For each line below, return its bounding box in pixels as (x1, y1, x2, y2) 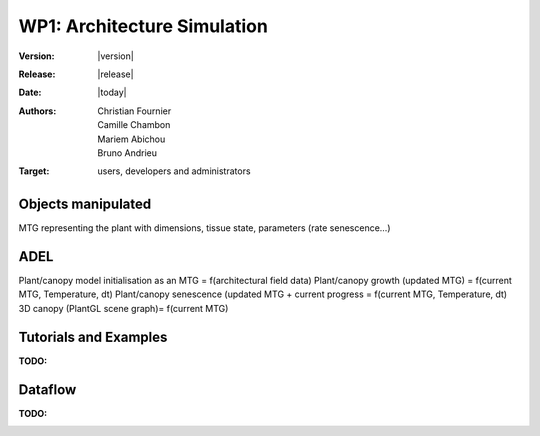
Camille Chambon (97, 119, 171, 131)
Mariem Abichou (97, 133, 166, 145)
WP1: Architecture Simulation (18, 15, 269, 37)
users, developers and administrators (97, 165, 251, 177)
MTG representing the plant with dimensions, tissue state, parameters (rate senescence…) (18, 222, 391, 234)
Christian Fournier (97, 105, 172, 117)
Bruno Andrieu (97, 146, 158, 159)
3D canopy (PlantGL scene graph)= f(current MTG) (18, 302, 229, 314)
